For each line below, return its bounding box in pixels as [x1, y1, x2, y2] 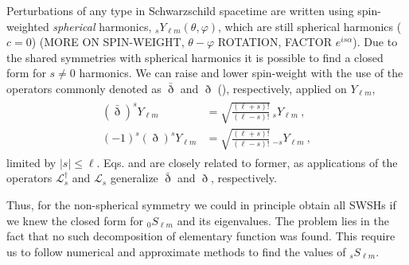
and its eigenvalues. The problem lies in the [177, 212, 389, 228]
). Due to [353, 33, 398, 50]
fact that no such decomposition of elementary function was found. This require [6, 228, 395, 244]
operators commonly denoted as [6, 80, 162, 96]
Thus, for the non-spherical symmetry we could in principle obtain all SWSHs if [6, 196, 396, 212]
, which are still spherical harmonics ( [218, 18, 402, 34]
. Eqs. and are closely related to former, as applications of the [96, 154, 398, 170]
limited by [6, 154, 56, 170]
